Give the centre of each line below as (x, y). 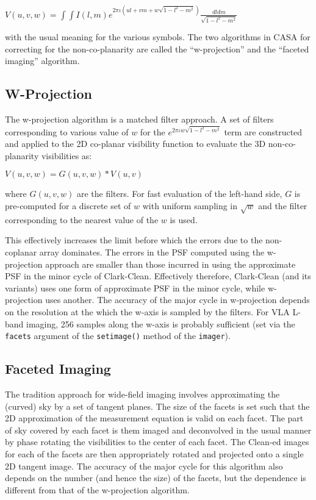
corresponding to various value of (67, 131)
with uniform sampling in (190, 206)
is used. (184, 219)
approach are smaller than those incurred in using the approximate (171, 264)
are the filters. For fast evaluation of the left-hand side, (179, 194)
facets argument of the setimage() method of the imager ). (118, 336)
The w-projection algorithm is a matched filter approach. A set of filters (139, 119)
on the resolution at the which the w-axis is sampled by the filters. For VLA (147, 311)
